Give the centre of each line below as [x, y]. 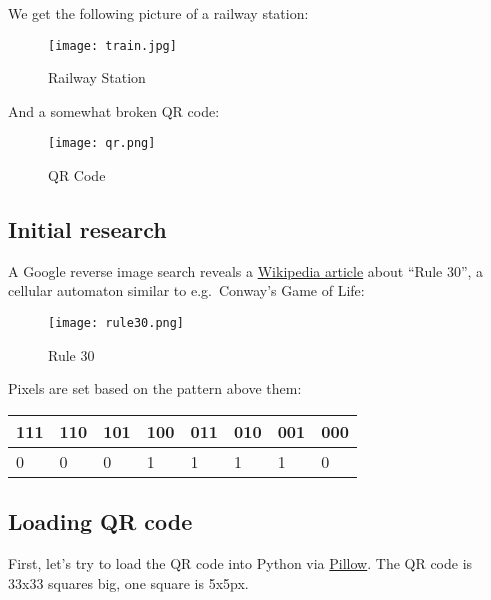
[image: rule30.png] [116, 323]
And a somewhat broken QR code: [114, 110]
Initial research [87, 229]
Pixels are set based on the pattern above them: [155, 388]
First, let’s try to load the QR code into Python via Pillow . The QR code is [240, 563]
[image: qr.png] [102, 143]
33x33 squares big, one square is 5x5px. [128, 582]
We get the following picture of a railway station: [158, 13]
